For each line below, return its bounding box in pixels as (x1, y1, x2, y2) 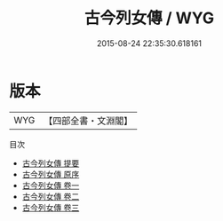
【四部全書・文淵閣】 (44, 114, 133, 127)
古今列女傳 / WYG (84, 8, 215, 28)
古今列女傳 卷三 (21, 201, 80, 213)
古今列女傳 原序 (21, 169, 80, 179)
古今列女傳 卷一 (21, 179, 80, 191)
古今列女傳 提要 (21, 157, 80, 169)
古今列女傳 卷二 (21, 191, 80, 201)
